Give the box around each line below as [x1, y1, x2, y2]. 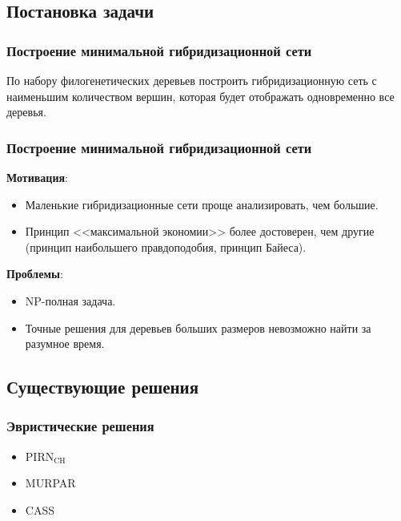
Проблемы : [6, 265, 63, 282]
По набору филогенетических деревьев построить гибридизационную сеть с [6, 72, 377, 88]
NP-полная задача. [25, 292, 116, 309]
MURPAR [25, 475, 76, 491]
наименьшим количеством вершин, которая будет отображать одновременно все [6, 87, 395, 104]
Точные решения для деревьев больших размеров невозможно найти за [25, 319, 371, 336]
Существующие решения [6, 374, 199, 399]
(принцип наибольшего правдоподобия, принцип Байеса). [25, 238, 307, 255]
